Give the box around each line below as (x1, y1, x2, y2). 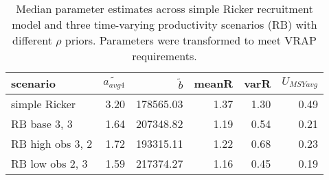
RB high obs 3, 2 (11, 136, 93, 151)
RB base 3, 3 (11, 116, 73, 131)
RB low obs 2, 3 (11, 155, 88, 171)
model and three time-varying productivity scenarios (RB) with (12, 16, 317, 32)
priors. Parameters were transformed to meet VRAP (65, 32, 317, 48)
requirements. (132, 48, 197, 64)
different (12, 32, 52, 48)
